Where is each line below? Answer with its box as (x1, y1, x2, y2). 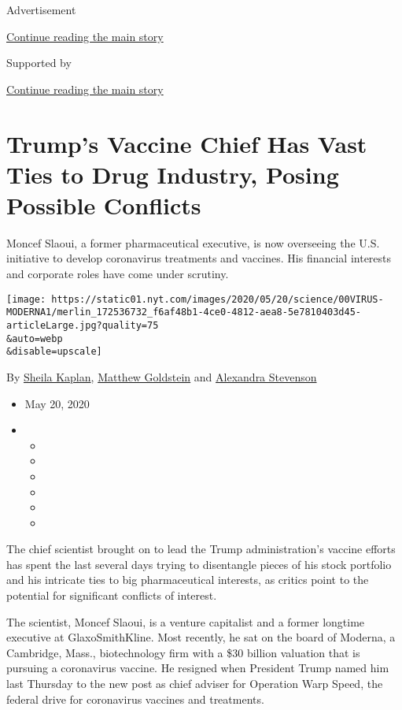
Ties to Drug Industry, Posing (6, 158, 339, 190)
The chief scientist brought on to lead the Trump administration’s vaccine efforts (6, 541, 396, 557)
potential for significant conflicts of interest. (6, 587, 217, 604)
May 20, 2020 (24, 395, 90, 411)
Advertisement (6, 2, 76, 17)
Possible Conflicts (6, 188, 201, 221)
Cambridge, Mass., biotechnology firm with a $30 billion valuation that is (6, 644, 360, 660)
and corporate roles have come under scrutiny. (6, 266, 229, 282)
